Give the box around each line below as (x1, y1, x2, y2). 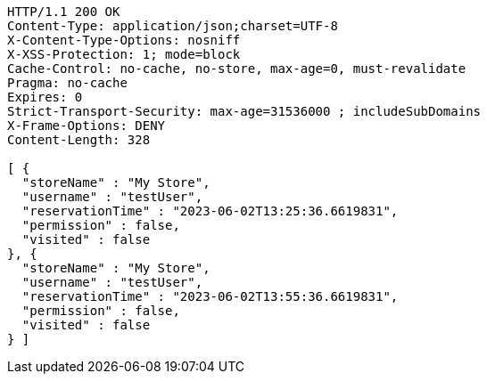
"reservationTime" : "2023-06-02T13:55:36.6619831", (21, 289, 399, 304)
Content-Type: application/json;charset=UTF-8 (7, 19, 338, 33)
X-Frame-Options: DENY (7, 118, 166, 133)
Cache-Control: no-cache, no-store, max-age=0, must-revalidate (7, 61, 466, 76)
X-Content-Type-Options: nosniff (7, 33, 241, 47)
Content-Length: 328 (7, 133, 151, 147)
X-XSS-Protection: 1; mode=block (7, 47, 241, 61)
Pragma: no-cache (7, 76, 128, 90)
